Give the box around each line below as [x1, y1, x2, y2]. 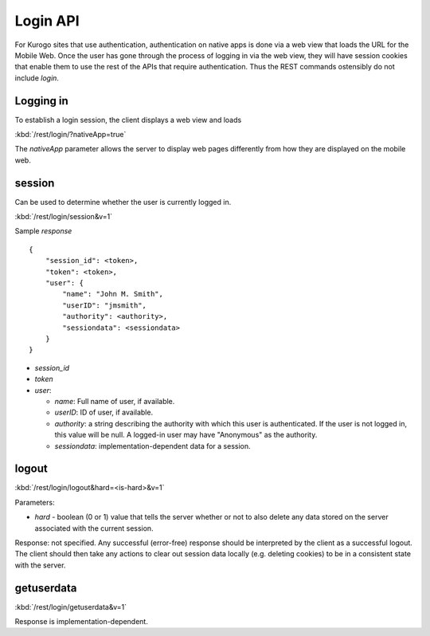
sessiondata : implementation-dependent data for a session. [54, 441, 251, 450]
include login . [14, 73, 60, 83]
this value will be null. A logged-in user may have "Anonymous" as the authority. [54, 430, 318, 440]
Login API [14, 12, 80, 29]
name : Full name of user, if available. [54, 396, 175, 406]
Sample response [14, 226, 72, 236]
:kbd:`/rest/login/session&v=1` [14, 212, 113, 222]
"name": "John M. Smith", [62, 289, 163, 299]
